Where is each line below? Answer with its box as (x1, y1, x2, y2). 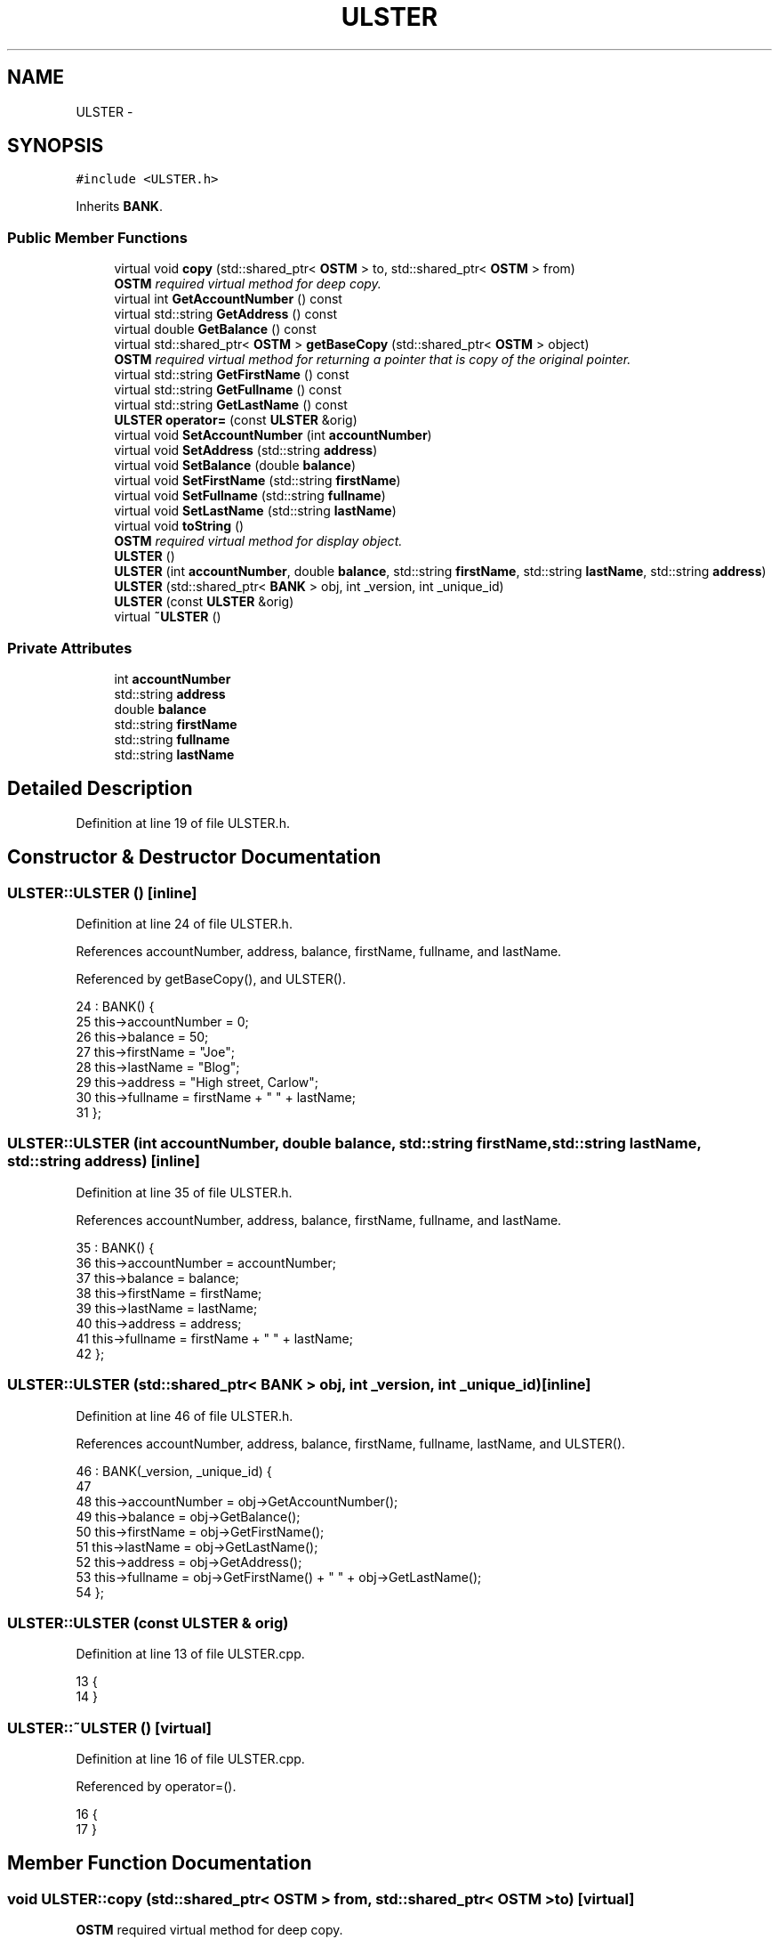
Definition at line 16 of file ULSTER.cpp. (76, 1751, 305, 1766)
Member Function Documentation (7, 1852, 312, 1875)
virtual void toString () (114, 518, 245, 534)
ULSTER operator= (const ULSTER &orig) (114, 412, 357, 428)
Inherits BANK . (76, 199, 163, 215)
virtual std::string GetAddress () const (114, 306, 338, 322)
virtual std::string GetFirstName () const (114, 367, 349, 383)
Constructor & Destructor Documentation (7, 846, 381, 869)
